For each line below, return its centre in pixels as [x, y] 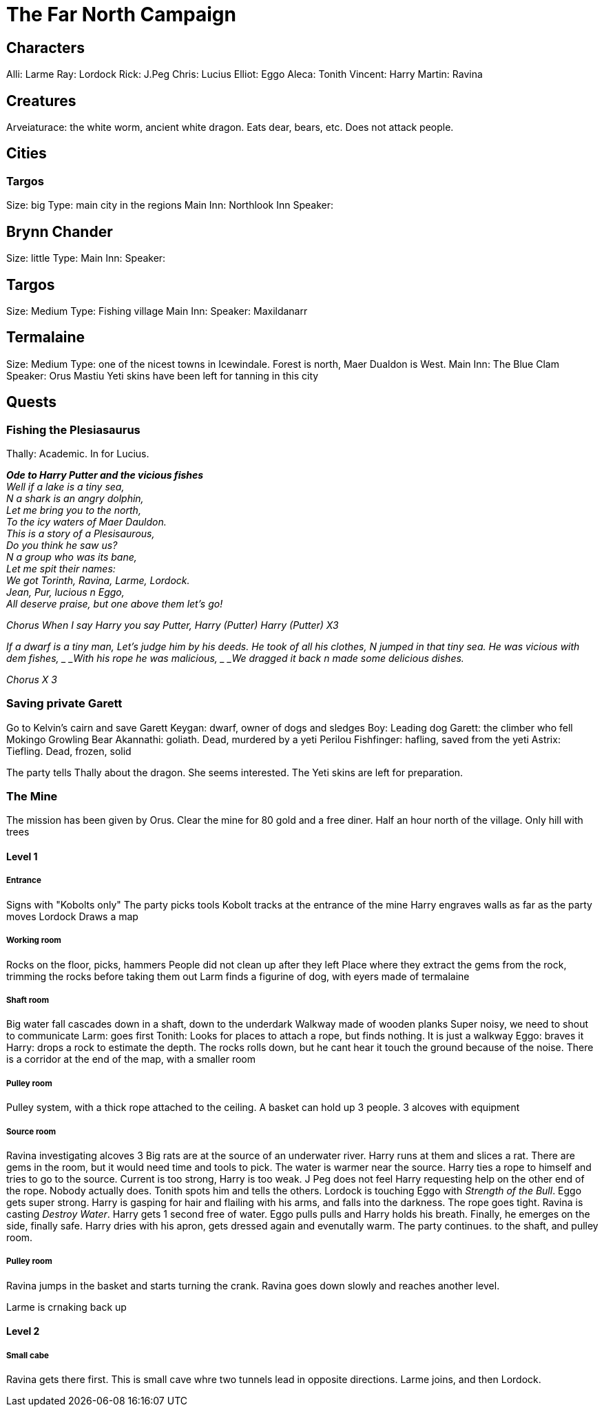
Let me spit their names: [61, 568]
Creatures [41, 101]
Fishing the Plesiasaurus [73, 429]
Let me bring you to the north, [74, 510]
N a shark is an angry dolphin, [75, 498]
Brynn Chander [60, 231]
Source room [31, 1131]
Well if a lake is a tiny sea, [65, 486]
